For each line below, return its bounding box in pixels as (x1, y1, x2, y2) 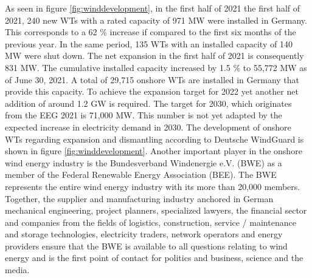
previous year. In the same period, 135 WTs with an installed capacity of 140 (5, 37, 293, 50)
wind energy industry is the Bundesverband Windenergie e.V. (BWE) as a (5, 156, 282, 169)
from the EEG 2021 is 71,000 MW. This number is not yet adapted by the (5, 109, 282, 121)
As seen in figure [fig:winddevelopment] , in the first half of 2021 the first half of (5, 2, 300, 14)
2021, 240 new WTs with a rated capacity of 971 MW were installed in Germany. (5, 13, 307, 26)
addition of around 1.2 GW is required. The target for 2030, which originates (5, 97, 292, 109)
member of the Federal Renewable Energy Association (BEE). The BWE (5, 168, 277, 181)
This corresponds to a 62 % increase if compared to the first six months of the (5, 25, 296, 38)
